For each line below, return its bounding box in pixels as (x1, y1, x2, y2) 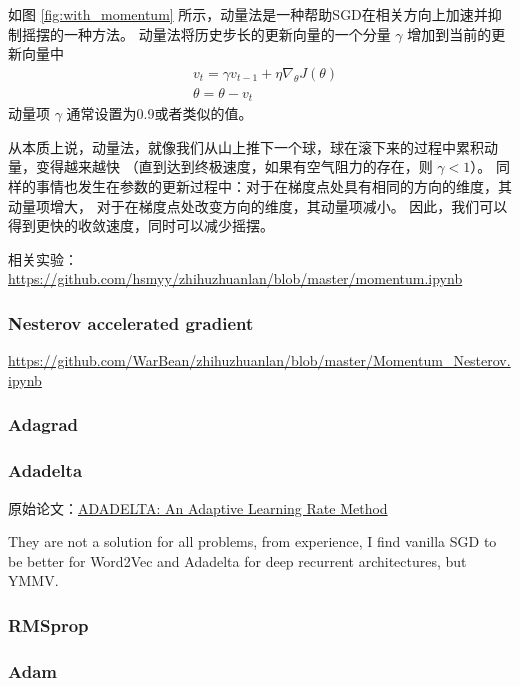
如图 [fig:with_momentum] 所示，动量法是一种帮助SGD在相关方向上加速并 (8, 4, 488, 24)
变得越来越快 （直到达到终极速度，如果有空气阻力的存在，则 (35, 156, 433, 177)
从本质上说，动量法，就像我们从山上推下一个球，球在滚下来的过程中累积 (8, 136, 484, 157)
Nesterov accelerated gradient (8, 310, 254, 335)
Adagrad (8, 412, 79, 437)
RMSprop (8, 612, 89, 637)
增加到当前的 (407, 23, 492, 44)
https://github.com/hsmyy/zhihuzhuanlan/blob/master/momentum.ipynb (8, 268, 463, 289)
